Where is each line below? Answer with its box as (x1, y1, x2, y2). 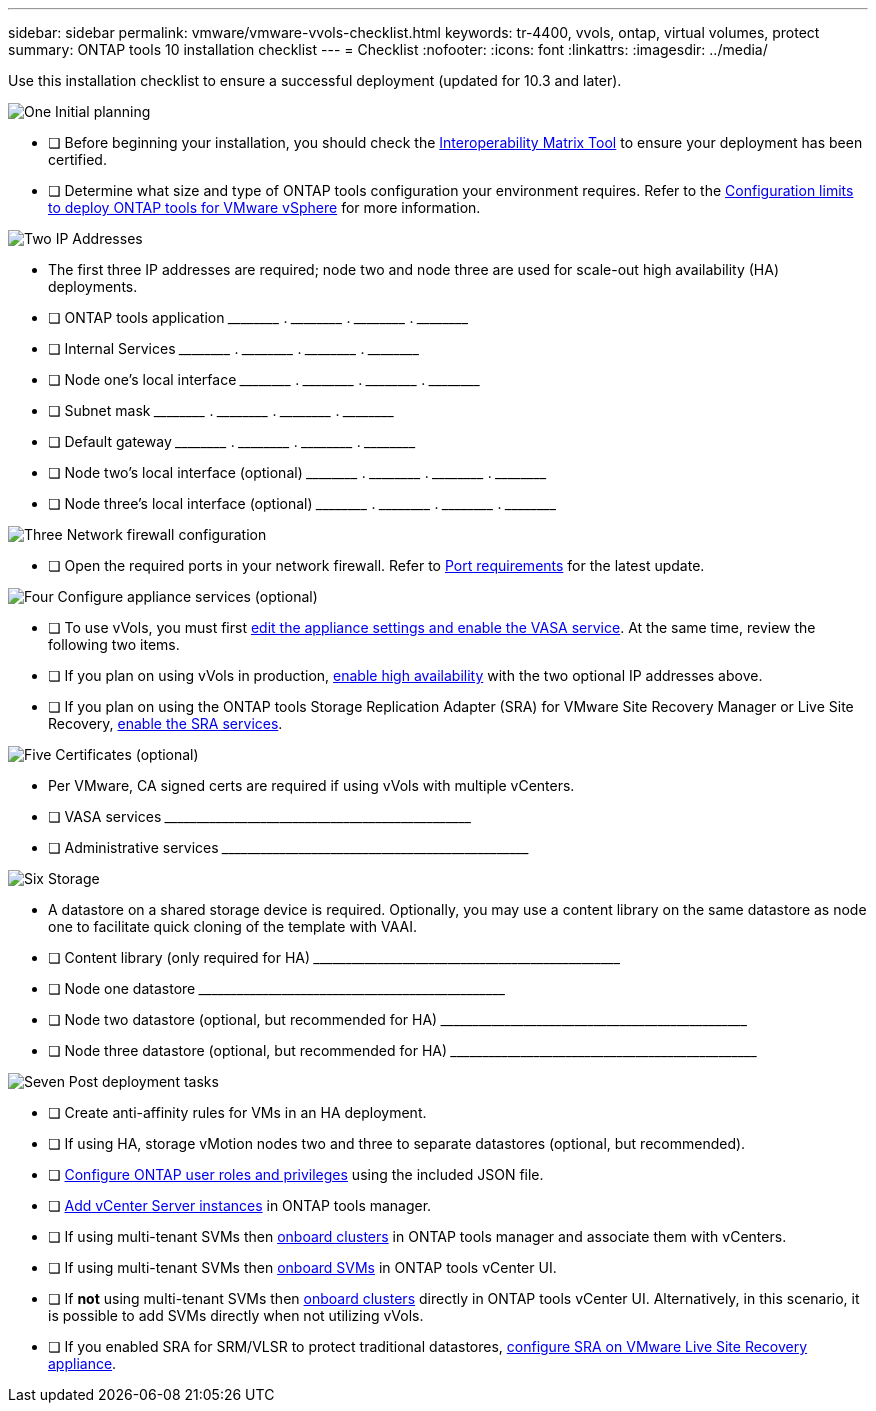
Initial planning (55, 103, 151, 120)
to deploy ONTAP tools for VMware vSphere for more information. (48, 199, 481, 216)
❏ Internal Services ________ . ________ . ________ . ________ (48, 340, 420, 357)
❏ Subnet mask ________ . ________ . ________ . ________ (48, 402, 395, 419)
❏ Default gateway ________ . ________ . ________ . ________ (48, 433, 416, 450)
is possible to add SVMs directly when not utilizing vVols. (48, 1307, 424, 1324)
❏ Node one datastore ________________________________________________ (48, 980, 506, 997)
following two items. (48, 636, 180, 653)
